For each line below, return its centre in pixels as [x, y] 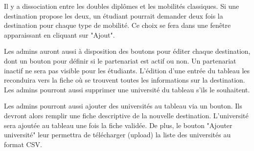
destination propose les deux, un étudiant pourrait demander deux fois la [114, 15]
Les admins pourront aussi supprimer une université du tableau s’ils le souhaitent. [127, 89]
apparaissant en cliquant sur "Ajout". [59, 34]
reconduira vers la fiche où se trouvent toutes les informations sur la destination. [125, 80]
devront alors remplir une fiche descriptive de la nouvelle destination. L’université [126, 115]
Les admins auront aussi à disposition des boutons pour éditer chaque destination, [127, 51]
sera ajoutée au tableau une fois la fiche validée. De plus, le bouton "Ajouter [118, 125]
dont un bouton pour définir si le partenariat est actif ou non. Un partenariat [120, 60]
